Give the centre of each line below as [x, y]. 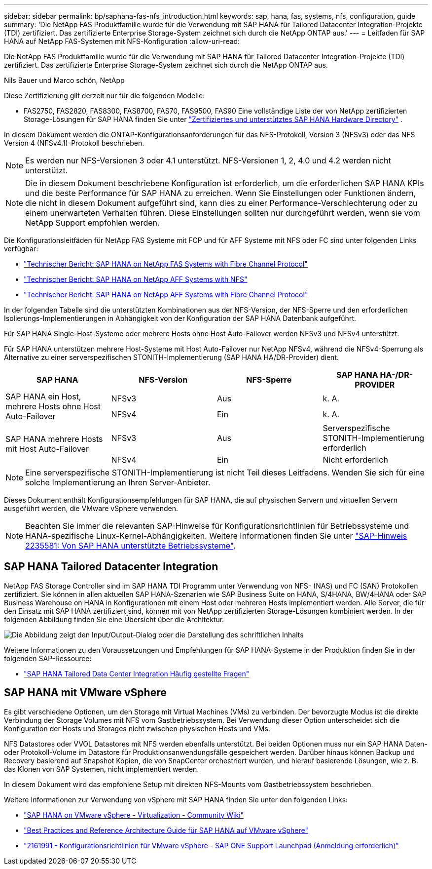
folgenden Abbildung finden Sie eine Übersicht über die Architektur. [114, 619]
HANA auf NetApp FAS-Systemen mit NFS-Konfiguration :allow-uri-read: [122, 41]
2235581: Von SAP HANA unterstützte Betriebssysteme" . [130, 546]
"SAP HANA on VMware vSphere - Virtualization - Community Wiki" [134, 815]
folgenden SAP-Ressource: [48, 658]
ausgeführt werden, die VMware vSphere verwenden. [91, 508]
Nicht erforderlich [355, 460]
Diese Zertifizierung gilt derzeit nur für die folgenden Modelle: [105, 96]
